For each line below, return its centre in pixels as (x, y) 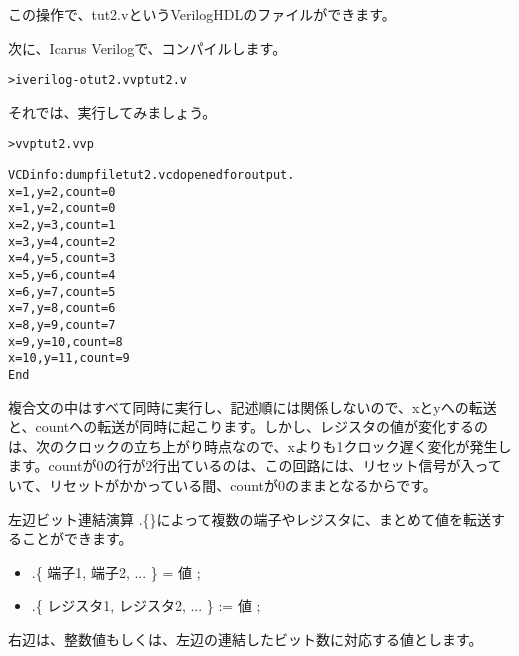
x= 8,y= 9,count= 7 (62, 325)
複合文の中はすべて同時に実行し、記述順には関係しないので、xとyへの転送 (252, 406)
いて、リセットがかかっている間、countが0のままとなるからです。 (222, 485)
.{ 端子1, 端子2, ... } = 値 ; (116, 571)
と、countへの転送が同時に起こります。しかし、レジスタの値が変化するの (248, 426)
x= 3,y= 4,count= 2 (62, 241)
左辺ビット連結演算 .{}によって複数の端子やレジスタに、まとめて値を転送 (250, 518)
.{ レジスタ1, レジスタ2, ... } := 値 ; (146, 605)
